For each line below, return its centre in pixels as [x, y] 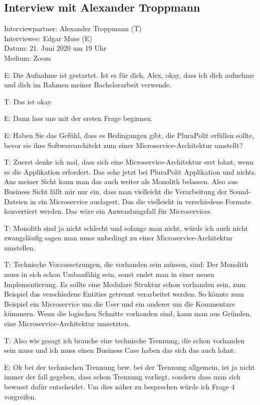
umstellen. [20, 247]
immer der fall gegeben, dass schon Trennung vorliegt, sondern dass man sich [122, 377]
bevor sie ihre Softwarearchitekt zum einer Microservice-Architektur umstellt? [123, 145]
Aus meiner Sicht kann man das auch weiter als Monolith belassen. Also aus [121, 181]
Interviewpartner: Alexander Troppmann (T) [73, 28]
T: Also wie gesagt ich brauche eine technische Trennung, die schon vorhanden [124, 340]
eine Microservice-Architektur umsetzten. [67, 323]
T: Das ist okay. [29, 101]
